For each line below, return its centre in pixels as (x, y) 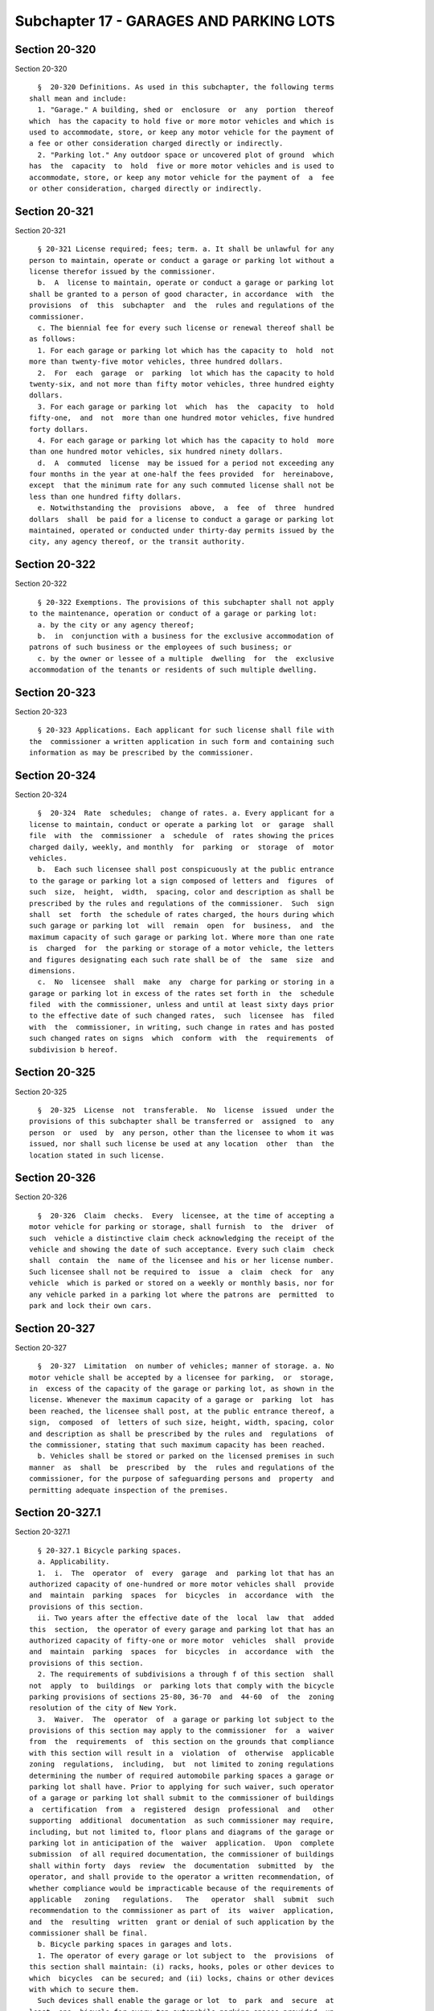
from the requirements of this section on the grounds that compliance (182, 1742)
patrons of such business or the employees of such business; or (161, 647)
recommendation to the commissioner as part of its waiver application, (182, 1911)
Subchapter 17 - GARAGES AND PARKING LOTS (175, 21)
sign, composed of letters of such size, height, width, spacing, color (182, 1423)
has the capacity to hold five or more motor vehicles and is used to (182, 166)
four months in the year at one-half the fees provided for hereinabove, (182, 474)
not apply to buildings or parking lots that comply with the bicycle (182, 1686)
